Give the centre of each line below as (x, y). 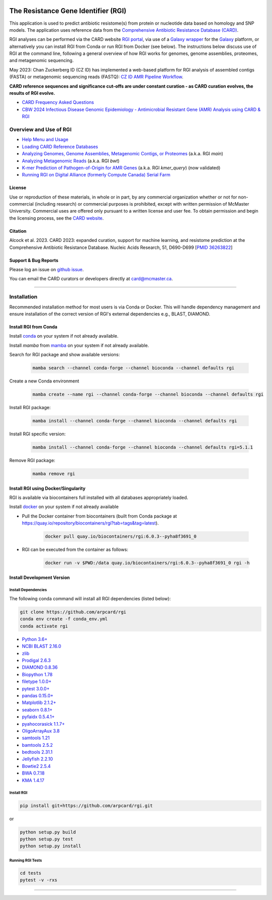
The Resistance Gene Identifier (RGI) (68, 11)
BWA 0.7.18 (33, 773)
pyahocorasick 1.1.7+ (43, 724)
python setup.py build (48, 832)
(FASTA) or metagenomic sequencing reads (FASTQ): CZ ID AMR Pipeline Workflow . (96, 77)
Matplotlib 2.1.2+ (39, 702)
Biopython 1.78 (37, 674)
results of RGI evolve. (32, 93)
